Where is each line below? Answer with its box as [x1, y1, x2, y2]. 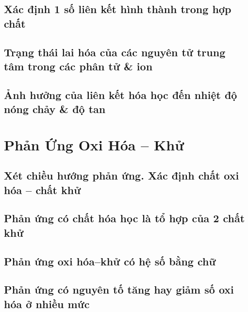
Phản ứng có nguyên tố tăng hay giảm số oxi [4, 282, 234, 297]
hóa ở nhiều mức [4, 296, 90, 311]
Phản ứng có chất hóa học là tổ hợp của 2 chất [4, 211, 245, 226]
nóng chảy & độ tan [4, 101, 106, 116]
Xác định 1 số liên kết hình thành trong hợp [4, 1, 231, 16]
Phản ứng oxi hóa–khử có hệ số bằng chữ [4, 253, 216, 268]
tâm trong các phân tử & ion [4, 58, 153, 73]
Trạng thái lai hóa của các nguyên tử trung [4, 44, 226, 59]
